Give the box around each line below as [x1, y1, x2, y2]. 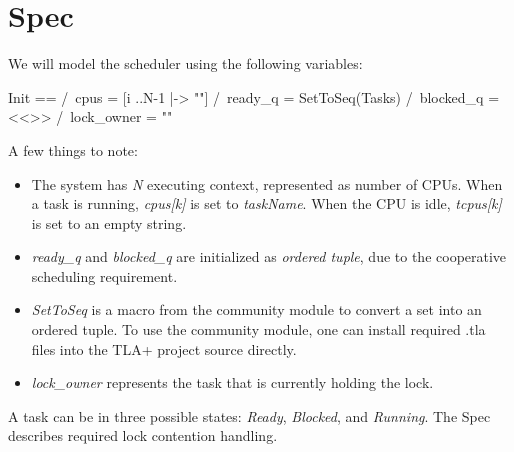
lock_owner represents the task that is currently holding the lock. [31, 372, 434, 393]
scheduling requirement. [31, 265, 178, 286]
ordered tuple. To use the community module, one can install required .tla [31, 319, 486, 340]
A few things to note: [8, 139, 138, 160]
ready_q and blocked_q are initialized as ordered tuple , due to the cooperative [31, 246, 507, 267]
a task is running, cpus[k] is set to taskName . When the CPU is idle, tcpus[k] [31, 193, 502, 214]
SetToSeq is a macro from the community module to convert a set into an [31, 299, 482, 320]
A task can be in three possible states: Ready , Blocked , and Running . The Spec [8, 405, 491, 426]
